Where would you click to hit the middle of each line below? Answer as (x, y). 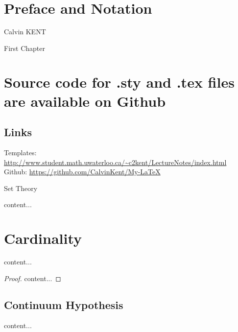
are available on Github (85, 101)
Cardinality (43, 238)
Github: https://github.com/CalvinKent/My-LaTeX (82, 172)
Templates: (20, 153)
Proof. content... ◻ (33, 278)
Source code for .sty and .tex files (119, 82)
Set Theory (21, 188)
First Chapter (24, 48)
